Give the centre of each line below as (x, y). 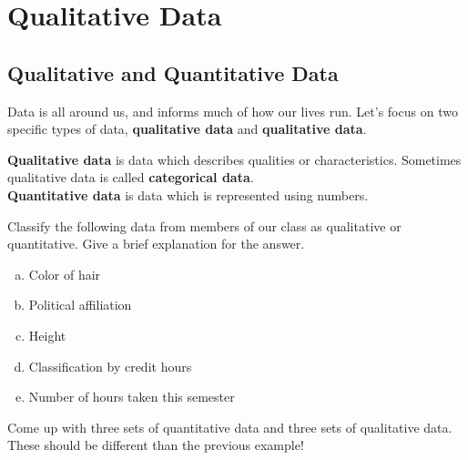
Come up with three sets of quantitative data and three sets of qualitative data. (230, 427)
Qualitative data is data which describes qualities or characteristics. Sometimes (234, 159)
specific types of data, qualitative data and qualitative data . (187, 129)
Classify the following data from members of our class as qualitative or (204, 225)
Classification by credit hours (110, 366)
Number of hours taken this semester (132, 397)
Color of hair (65, 274)
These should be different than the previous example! (156, 445)
